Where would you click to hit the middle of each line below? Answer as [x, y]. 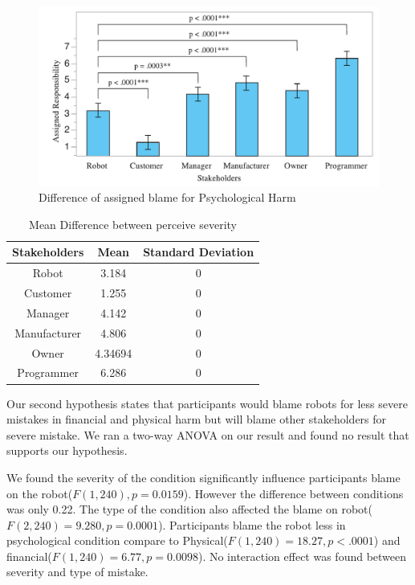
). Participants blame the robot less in [252, 524]
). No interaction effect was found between [302, 556]
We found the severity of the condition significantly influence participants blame [203, 477]
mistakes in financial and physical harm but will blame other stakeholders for [197, 419]
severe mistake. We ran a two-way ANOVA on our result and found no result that [208, 434]
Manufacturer [48, 332]
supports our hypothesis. [67, 450]
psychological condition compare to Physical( [117, 540]
